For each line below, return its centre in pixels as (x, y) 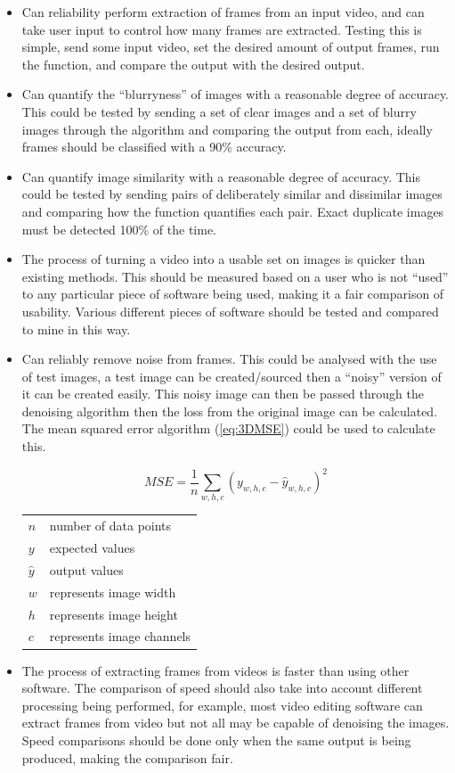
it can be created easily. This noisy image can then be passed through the (223, 394)
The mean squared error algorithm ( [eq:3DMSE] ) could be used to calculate (228, 428)
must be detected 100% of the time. (119, 229)
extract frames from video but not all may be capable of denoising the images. (236, 723)
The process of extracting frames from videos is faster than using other (215, 670)
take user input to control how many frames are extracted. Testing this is (222, 29)
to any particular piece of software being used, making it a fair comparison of (233, 294)
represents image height (114, 614)
